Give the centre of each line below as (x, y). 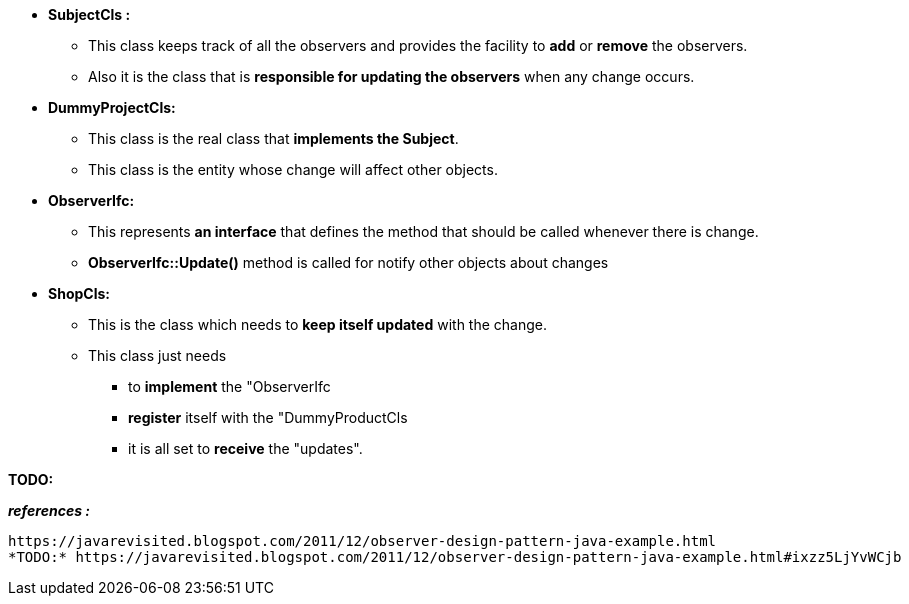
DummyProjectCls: (112, 107)
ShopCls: (79, 293)
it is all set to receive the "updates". (245, 448)
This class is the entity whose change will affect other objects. (293, 169)
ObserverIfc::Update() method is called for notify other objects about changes (348, 262)
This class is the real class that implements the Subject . (273, 138)
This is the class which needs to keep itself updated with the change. (317, 324)
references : (49, 510)
